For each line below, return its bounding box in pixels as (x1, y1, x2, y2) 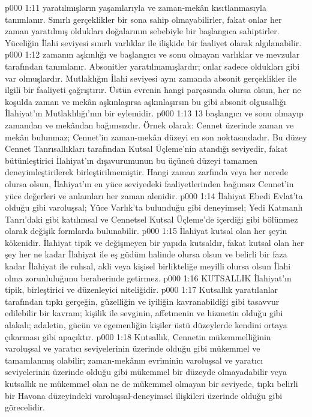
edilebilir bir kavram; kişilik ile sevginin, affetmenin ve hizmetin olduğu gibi (5, 307, 283, 319)
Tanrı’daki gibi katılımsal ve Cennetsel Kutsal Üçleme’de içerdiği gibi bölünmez (5, 212, 298, 225)
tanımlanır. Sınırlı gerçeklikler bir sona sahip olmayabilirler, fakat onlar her (5, 13, 282, 25)
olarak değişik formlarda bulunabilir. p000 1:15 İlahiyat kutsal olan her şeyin (5, 224, 287, 237)
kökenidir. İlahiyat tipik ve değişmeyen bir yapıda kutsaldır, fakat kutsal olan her (5, 236, 304, 248)
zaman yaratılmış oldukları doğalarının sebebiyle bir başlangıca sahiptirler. (5, 25, 280, 37)
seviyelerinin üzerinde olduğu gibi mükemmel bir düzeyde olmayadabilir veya (5, 365, 287, 378)
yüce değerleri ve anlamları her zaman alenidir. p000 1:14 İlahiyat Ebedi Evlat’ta (5, 189, 303, 202)
